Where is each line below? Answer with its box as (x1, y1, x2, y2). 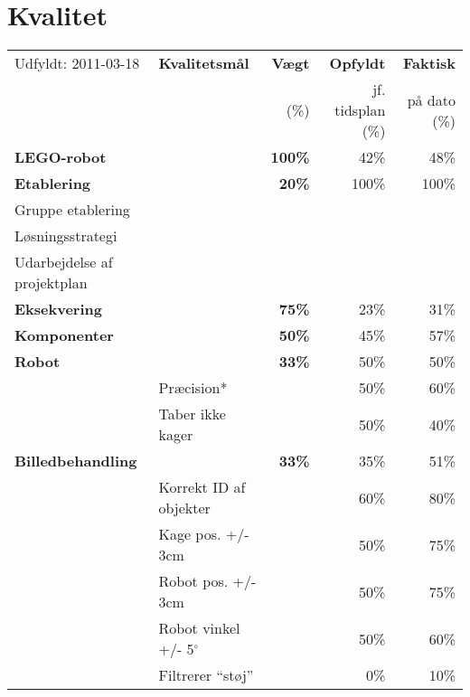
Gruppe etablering (14, 199, 130, 221)
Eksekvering (14, 298, 102, 320)
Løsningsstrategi (14, 225, 117, 247)
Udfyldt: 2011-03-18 (14, 52, 140, 74)
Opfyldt (329, 52, 386, 74)
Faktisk (403, 52, 456, 74)
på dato (407, 89, 456, 110)
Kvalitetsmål (158, 52, 249, 74)
